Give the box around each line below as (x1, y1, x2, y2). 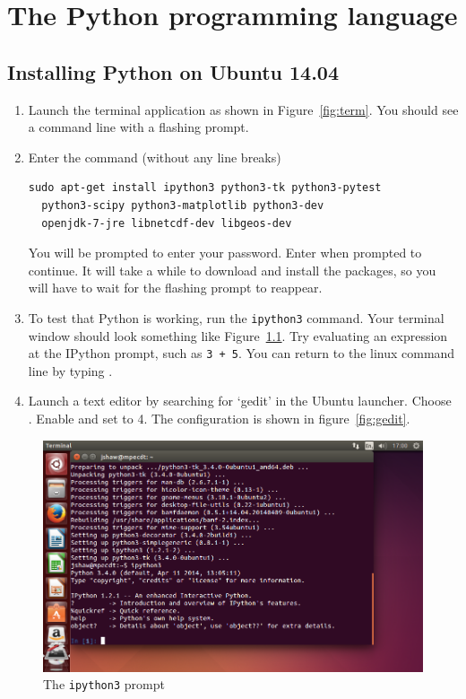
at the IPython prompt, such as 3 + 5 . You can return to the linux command (28, 344, 455, 363)
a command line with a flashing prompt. (28, 118, 249, 136)
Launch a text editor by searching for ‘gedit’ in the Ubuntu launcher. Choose (28, 391, 452, 410)
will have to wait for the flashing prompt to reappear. (28, 278, 323, 297)
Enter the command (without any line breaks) (28, 147, 281, 166)
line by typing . (28, 361, 113, 380)
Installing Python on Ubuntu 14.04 (7, 57, 340, 85)
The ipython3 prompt (43, 675, 165, 694)
